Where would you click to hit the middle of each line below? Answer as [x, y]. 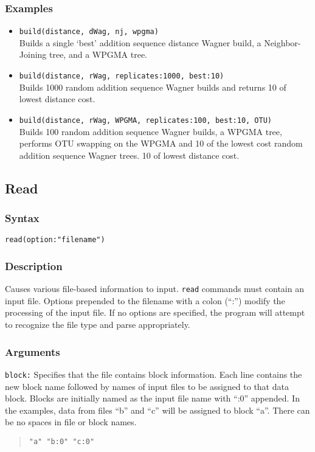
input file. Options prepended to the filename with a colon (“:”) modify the [145, 300]
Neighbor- [282, 42]
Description [34, 266]
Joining [33, 54]
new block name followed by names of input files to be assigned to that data [147, 386]
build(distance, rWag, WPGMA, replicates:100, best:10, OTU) [146, 120]
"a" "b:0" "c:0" [62, 441]
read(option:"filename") [55, 240]
